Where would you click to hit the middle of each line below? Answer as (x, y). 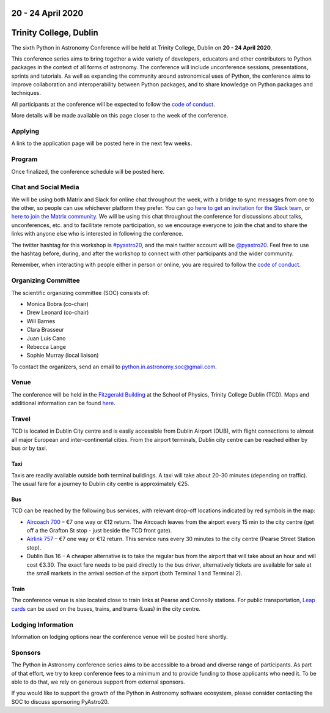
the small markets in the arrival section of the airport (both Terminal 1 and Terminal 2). (134, 573)
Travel (21, 419)
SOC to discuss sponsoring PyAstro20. (60, 701)
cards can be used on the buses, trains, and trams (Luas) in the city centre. (106, 608)
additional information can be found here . (64, 403)
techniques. (26, 93)
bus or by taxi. (29, 448)
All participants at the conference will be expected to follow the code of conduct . (113, 104)
